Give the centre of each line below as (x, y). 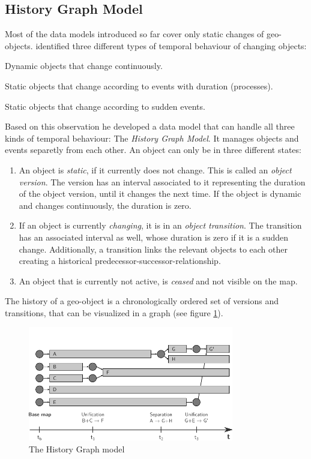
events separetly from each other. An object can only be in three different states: (153, 150)
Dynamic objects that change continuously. (84, 66)
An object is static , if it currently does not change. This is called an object (155, 169)
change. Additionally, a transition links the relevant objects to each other (153, 249)
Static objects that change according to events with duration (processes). (139, 85)
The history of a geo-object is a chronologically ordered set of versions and (142, 301)
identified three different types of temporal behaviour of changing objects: (171, 45)
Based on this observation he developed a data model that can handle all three (150, 126)
